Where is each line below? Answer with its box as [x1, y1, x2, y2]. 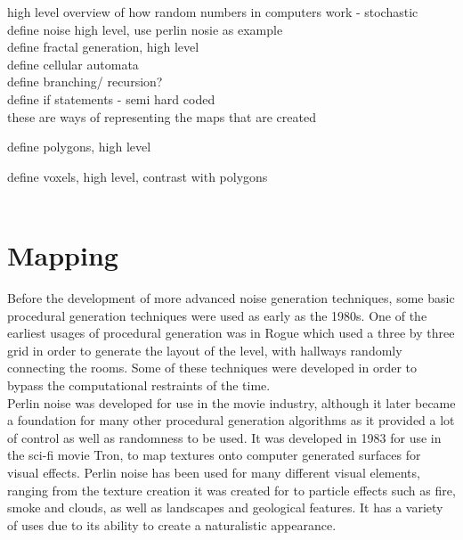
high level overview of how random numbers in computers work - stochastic [7, 3, 418, 20]
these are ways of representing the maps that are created [7, 107, 316, 126]
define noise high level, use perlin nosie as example [7, 20, 283, 38]
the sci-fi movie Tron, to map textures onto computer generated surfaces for [7, 446, 421, 464]
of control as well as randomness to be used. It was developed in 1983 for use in [7, 428, 442, 446]
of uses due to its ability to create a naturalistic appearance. [7, 515, 337, 534]
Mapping [7, 237, 118, 274]
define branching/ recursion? [7, 72, 163, 91]
